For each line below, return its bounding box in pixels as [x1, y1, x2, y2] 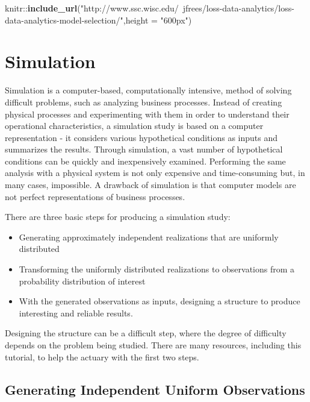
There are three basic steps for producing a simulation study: [5, 210, 231, 223]
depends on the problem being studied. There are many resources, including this [5, 339, 302, 351]
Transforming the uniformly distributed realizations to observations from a [19, 263, 295, 275]
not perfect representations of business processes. [5, 190, 185, 203]
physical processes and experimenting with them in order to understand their [5, 107, 290, 120]
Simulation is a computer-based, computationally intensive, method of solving [5, 84, 292, 96]
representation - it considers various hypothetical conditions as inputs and [5, 131, 277, 143]
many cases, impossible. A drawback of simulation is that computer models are [5, 178, 296, 191]
